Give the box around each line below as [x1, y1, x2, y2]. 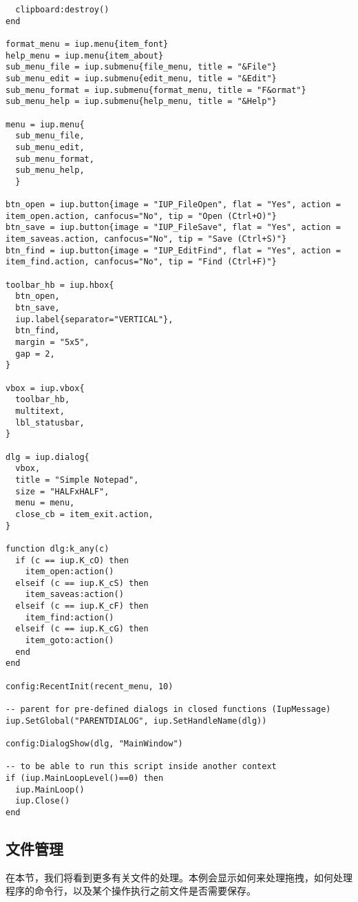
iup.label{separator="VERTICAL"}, [15, 314, 173, 324]
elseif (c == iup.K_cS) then [15, 578, 149, 588]
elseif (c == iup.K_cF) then [15, 601, 149, 611]
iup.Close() [15, 796, 70, 806]
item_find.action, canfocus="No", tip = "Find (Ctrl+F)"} [6, 257, 277, 267]
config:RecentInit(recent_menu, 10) [6, 681, 173, 691]
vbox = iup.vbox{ [6, 383, 85, 393]
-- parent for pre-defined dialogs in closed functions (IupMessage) [6, 704, 331, 715]
